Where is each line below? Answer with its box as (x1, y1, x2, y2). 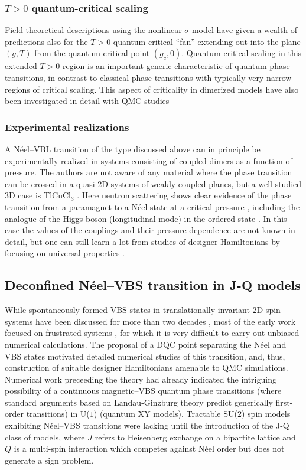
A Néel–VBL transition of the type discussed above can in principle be (5, 143, 261, 155)
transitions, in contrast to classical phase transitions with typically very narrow (5, 71, 292, 83)
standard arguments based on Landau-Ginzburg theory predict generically (5, 396, 273, 408)
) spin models (241, 407, 291, 420)
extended (5, 60, 37, 72)
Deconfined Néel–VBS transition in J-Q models (5, 276, 301, 294)
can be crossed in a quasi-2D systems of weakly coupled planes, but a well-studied (5, 177, 302, 190)
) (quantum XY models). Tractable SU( (93, 407, 237, 420)
